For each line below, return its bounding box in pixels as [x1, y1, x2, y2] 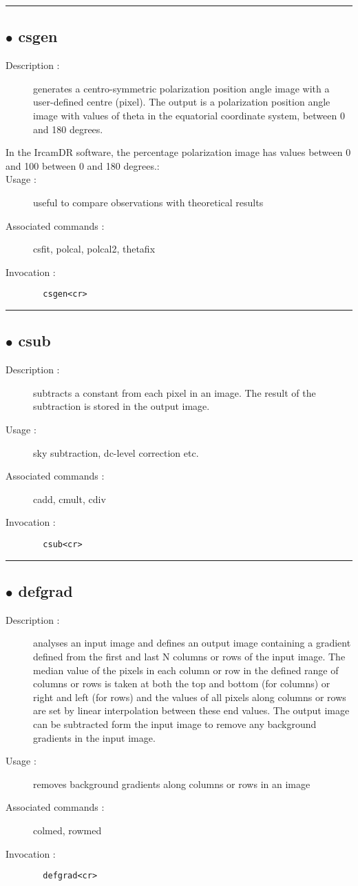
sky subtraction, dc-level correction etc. [33, 445, 199, 460]
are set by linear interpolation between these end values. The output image [33, 703, 350, 718]
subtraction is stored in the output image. [33, 399, 210, 413]
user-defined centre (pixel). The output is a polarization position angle [33, 95, 330, 109]
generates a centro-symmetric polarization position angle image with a [33, 81, 330, 95]
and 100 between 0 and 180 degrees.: [6, 158, 160, 173]
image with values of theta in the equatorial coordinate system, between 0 [33, 108, 345, 122]
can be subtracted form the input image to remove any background [33, 716, 317, 731]
